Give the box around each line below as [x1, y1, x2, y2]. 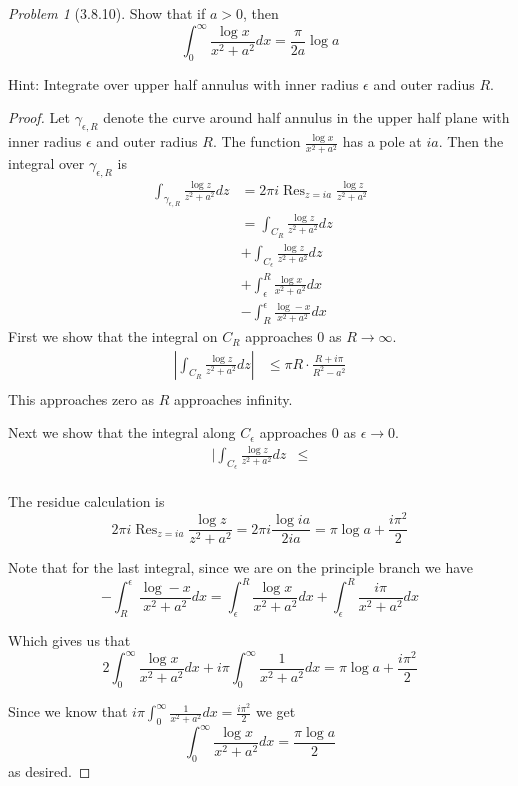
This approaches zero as [8, 388, 155, 409]
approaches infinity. [174, 388, 293, 409]
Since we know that [8, 701, 128, 722]
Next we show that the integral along [8, 422, 236, 443]
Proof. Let [8, 107, 70, 128]
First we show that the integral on [8, 326, 218, 347]
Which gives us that [8, 630, 131, 651]
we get [256, 701, 296, 722]
